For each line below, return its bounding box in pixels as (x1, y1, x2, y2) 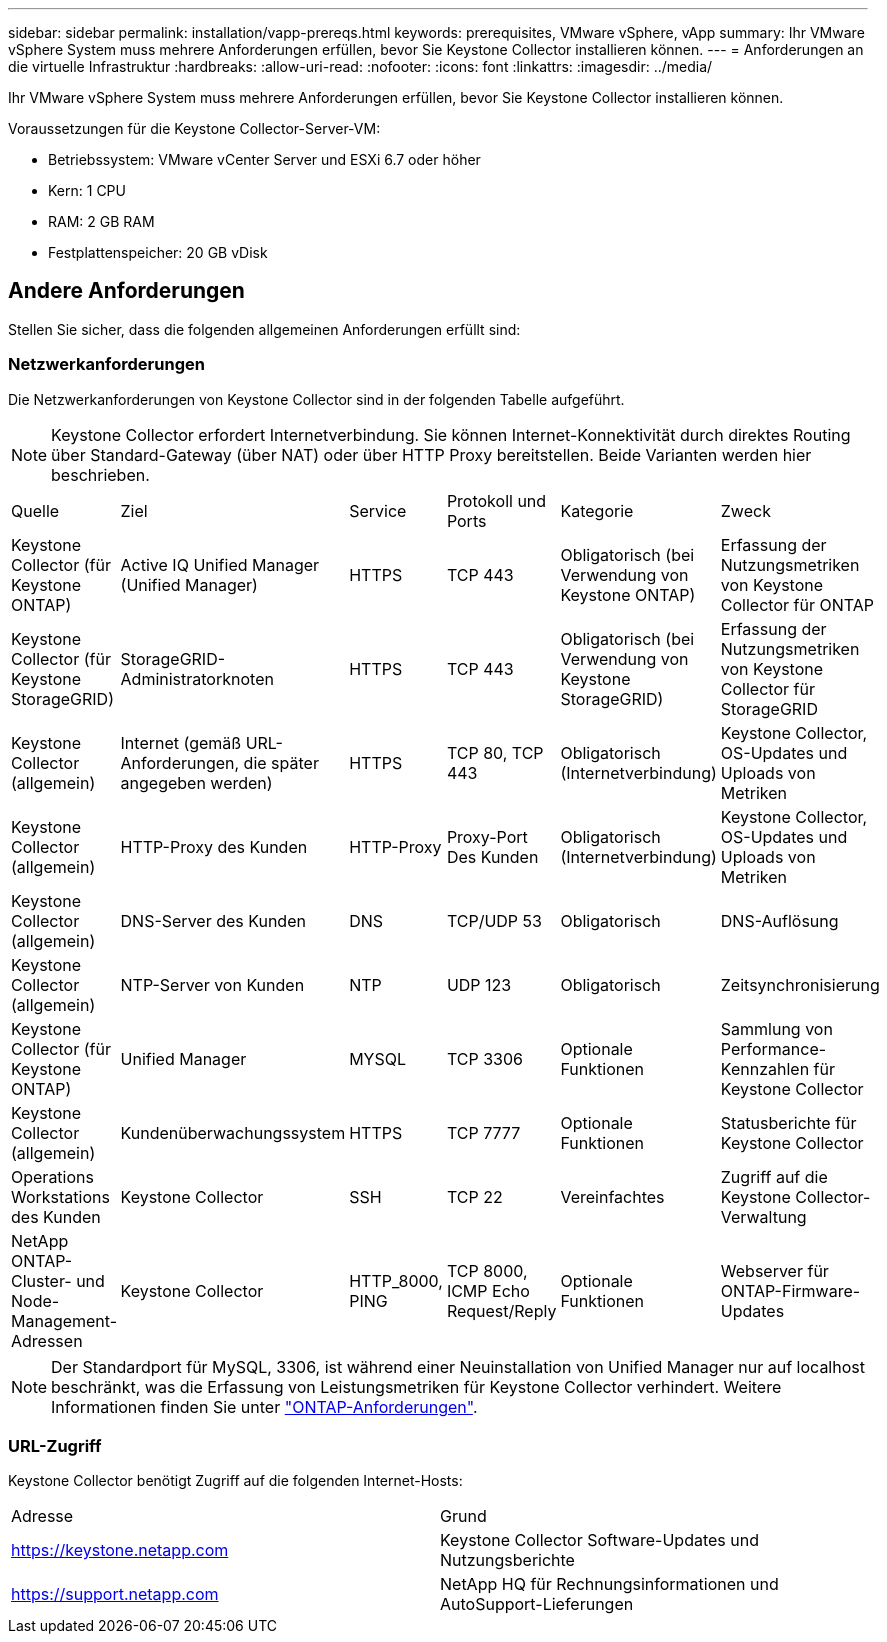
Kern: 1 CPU (48, 182, 126, 199)
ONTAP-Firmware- (720, 1280, 861, 1301)
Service (349, 500, 407, 521)
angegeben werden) (120, 772, 273, 793)
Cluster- (11, 1270, 72, 1291)
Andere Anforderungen (8, 278, 245, 304)
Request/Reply (446, 1300, 557, 1321)
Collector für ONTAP (720, 594, 874, 615)
